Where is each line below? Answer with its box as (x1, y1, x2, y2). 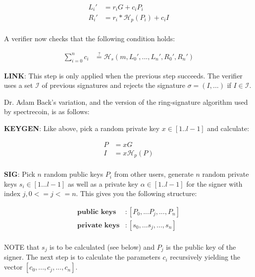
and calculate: (207, 123, 250, 134)
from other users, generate (114, 169, 194, 179)
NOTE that (4, 242, 40, 252)
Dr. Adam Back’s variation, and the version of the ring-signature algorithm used (4, 96, 248, 107)
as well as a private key (67, 178, 139, 189)
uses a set (4, 80, 33, 90)
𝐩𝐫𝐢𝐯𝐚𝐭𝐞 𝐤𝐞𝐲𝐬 (77, 221, 120, 229)
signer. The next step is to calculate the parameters (4, 252, 160, 262)
